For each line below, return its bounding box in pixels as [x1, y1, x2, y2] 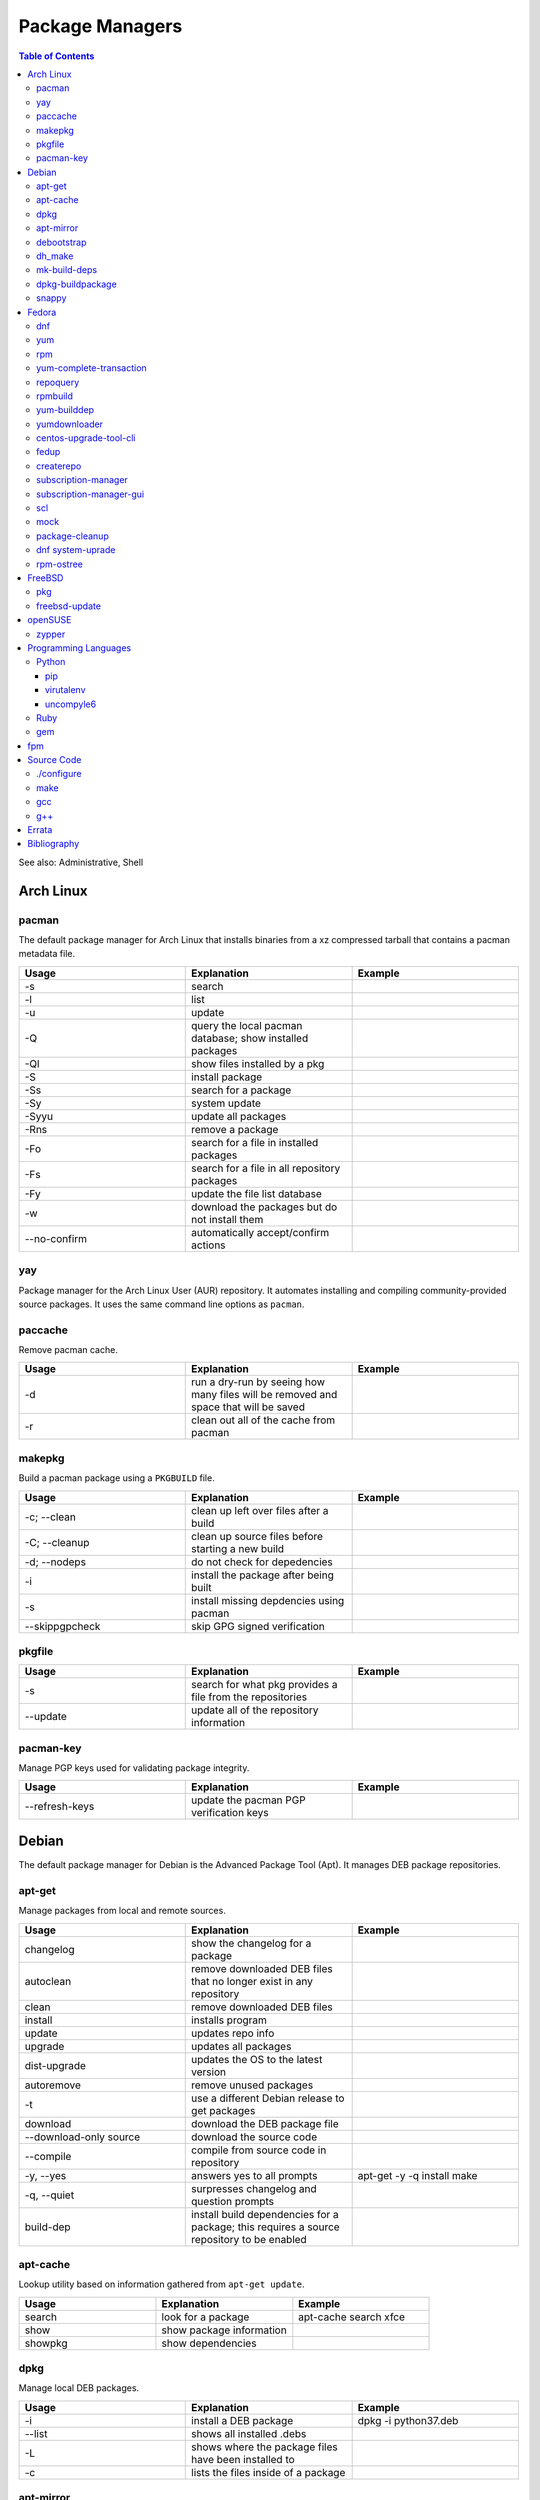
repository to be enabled [191, 2232, 307, 2246]
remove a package [191, 1122, 279, 1136]
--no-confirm [24, 1231, 88, 1245]
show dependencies [161, 2336, 257, 2350]
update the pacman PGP [191, 1793, 306, 1807]
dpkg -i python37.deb [357, 2413, 459, 2427]
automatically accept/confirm [191, 1225, 330, 1239]
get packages [191, 2103, 256, 2117]
